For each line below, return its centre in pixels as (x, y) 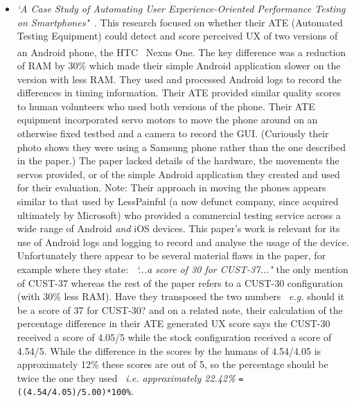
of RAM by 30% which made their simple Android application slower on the (179, 65)
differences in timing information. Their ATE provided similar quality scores (179, 93)
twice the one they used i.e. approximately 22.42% (126, 377)
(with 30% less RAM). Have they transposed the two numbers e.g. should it (180, 296)
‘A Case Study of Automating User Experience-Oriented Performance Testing (181, 8)
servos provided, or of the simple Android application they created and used (178, 174)
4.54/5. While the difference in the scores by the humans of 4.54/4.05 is (169, 350)
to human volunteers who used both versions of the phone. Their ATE (166, 106)
